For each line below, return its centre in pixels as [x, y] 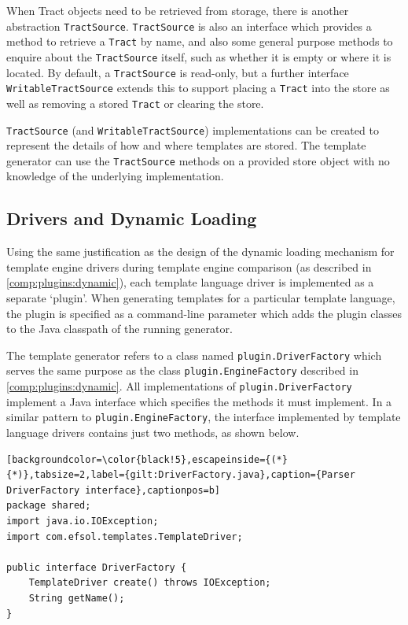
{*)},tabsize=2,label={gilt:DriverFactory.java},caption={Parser [181, 475]
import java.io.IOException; [83, 521]
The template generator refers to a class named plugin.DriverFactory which [194, 355]
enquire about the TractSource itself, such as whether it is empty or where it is [199, 56]
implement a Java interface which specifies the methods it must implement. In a [199, 401]
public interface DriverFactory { [97, 567]
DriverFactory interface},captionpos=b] [114, 490]
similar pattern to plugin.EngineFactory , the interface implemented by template [204, 417]
